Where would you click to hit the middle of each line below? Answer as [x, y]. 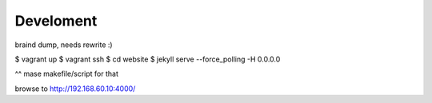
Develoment [56, 21]
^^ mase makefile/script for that [67, 74]
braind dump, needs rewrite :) [64, 45]
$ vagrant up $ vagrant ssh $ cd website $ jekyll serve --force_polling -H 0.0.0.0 [148, 59]
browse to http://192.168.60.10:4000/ [75, 89]
